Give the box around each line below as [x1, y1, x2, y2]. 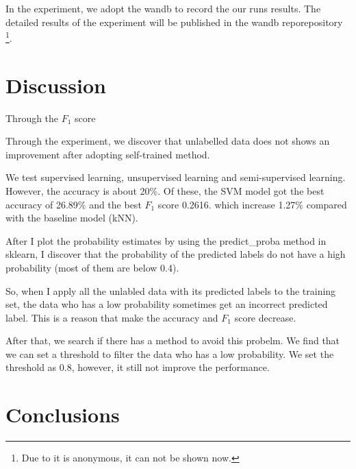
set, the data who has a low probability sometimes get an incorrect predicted [5, 297, 328, 311]
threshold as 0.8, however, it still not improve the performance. [5, 360, 270, 374]
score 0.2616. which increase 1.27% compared [157, 197, 347, 211]
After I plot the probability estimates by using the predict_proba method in [5, 233, 327, 248]
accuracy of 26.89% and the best [5, 197, 142, 211]
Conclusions [5, 400, 120, 429]
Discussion [5, 71, 106, 99]
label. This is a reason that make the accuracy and [5, 310, 218, 324]
